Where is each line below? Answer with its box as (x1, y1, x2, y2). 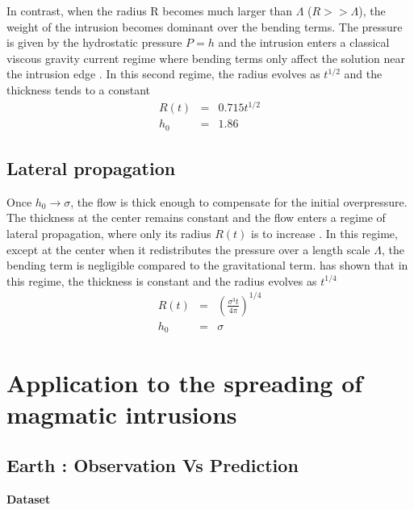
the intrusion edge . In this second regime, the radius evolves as (6, 65, 320, 82)
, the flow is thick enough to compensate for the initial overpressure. (70, 193, 408, 210)
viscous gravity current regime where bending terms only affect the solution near (6, 49, 406, 66)
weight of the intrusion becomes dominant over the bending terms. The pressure (6, 18, 403, 35)
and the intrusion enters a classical (218, 34, 390, 51)
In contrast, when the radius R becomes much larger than (6, 2, 293, 19)
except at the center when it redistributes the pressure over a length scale (6, 240, 370, 257)
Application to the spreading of (6, 366, 363, 399)
